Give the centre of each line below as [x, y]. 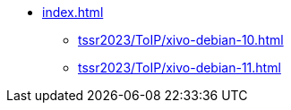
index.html [73, 12]
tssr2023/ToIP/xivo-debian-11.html [180, 68]
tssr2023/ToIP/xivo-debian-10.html [181, 40]
